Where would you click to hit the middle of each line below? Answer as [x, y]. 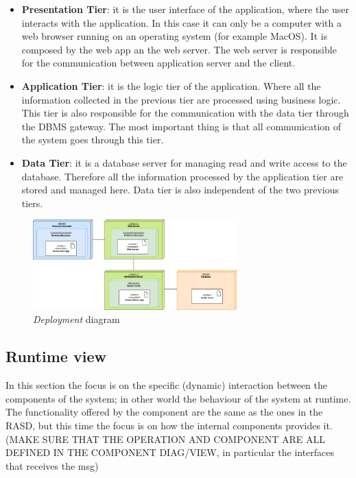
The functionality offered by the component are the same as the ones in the [164, 412]
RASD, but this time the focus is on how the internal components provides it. [169, 426]
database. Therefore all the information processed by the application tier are [182, 176]
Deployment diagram [76, 319]
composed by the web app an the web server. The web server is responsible [179, 49]
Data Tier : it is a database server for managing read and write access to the [184, 162]
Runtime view [56, 356]
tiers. [32, 203]
